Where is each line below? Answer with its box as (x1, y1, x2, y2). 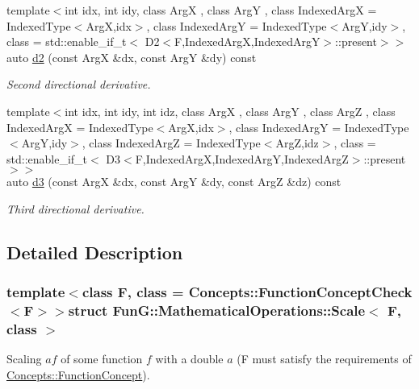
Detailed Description (6, 239, 183, 264)
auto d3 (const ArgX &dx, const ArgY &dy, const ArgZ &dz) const (6, 173, 341, 190)
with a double (155, 350, 224, 367)
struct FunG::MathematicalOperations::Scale (68, 300, 366, 321)
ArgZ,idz (275, 134, 319, 151)
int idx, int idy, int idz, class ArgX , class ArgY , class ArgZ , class (65, 102, 396, 119)
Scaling (6, 350, 42, 367)
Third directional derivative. (6, 200, 145, 217)
